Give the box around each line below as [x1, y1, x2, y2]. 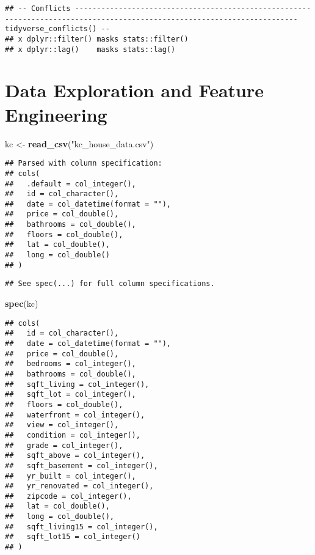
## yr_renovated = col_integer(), [5, 482, 154, 491]
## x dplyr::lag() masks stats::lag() [5, 45, 176, 54]
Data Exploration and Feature [5, 78, 264, 103]
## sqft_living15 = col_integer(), [5, 522, 158, 531]
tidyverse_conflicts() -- [5, 24, 110, 34]
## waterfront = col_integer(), [5, 410, 145, 419]
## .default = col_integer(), [5, 179, 136, 188]
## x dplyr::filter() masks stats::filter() [5, 34, 189, 43]
